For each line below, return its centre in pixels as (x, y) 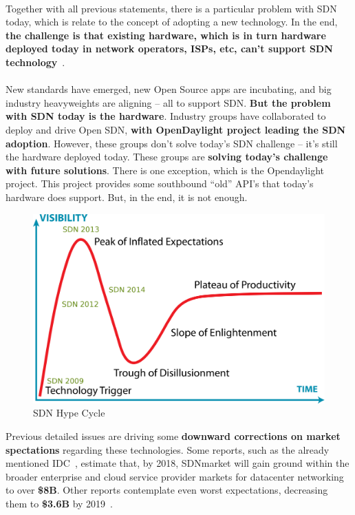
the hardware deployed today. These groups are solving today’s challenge (167, 157)
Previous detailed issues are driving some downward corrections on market (173, 436)
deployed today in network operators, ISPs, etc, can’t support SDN (169, 49)
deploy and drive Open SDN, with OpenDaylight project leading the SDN (176, 129)
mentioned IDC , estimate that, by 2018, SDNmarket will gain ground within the (177, 463)
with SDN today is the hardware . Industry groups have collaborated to (166, 116)
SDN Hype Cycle (69, 413)
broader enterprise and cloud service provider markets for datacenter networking (175, 476)
